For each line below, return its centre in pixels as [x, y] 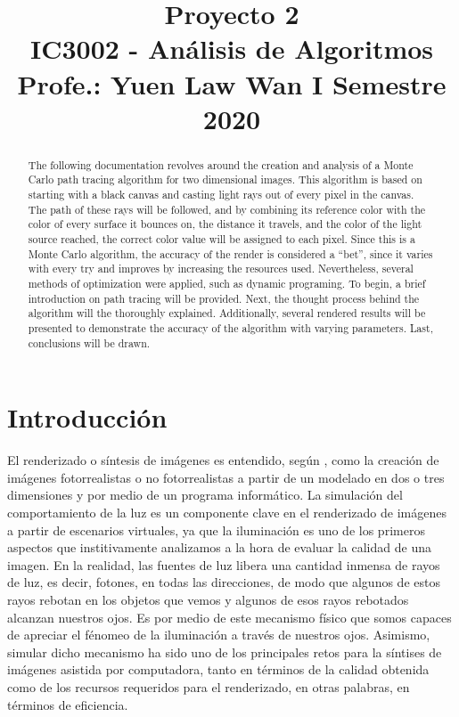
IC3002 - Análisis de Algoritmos [232, 49]
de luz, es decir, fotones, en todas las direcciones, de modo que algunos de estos [224, 582]
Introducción [87, 417]
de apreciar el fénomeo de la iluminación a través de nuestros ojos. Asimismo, [219, 635]
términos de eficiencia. [68, 704]
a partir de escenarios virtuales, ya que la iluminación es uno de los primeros [216, 530]
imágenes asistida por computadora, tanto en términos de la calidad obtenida [218, 669]
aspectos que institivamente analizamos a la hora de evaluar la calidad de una [219, 547]
